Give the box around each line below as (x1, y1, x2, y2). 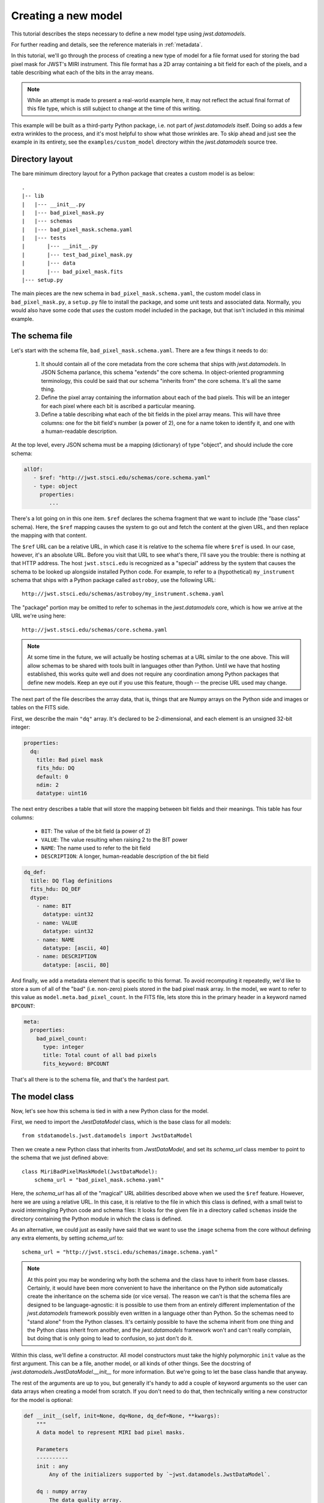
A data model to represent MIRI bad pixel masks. (36, 1429, 185, 1436)
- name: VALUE (36, 919, 78, 926)
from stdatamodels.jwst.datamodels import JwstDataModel (22, 1132, 193, 1139)
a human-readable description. (41, 427, 118, 435)
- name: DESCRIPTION (36, 953, 97, 960)
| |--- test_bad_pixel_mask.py (22, 251, 133, 258)
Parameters (36, 1446, 68, 1453)
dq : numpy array (36, 1488, 88, 1495)
